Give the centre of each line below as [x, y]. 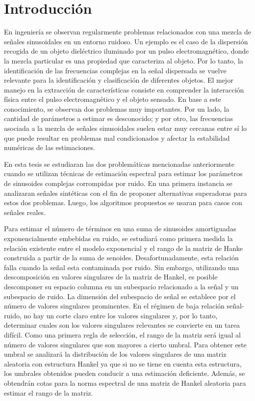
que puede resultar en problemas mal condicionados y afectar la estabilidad [117, 138]
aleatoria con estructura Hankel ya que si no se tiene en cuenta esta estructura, [123, 363]
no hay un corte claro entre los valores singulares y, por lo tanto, [121, 315]
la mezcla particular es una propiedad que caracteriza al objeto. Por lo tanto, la [124, 60]
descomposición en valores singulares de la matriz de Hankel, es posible [111, 277]
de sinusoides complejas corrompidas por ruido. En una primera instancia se [118, 183]
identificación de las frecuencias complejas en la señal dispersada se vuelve [115, 70]
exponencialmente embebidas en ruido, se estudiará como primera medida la [118, 238]
